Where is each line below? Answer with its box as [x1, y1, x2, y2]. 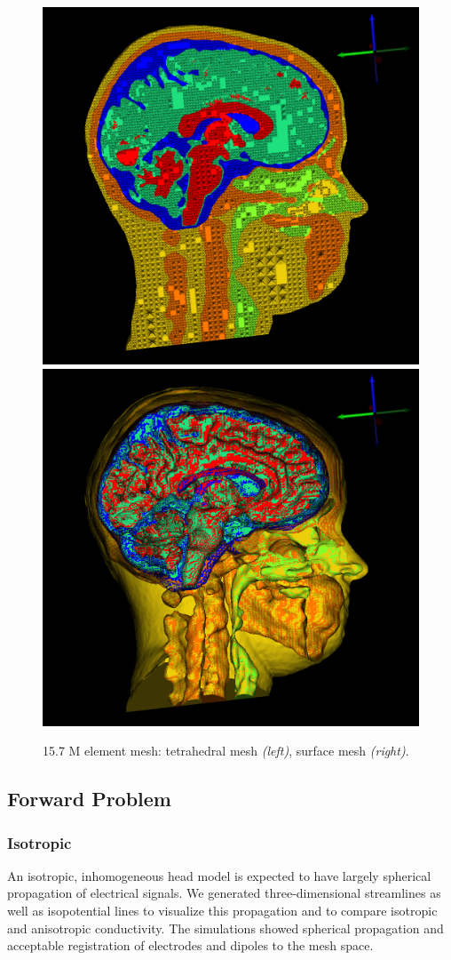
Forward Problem [7, 785, 171, 812]
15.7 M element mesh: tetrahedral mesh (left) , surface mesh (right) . [43, 741, 409, 760]
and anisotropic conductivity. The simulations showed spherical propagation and [7, 918, 444, 937]
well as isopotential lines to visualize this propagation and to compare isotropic [7, 901, 438, 920]
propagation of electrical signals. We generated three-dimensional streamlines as [7, 884, 441, 902]
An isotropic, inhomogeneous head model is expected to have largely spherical [7, 866, 431, 884]
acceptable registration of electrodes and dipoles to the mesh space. [7, 936, 374, 955]
